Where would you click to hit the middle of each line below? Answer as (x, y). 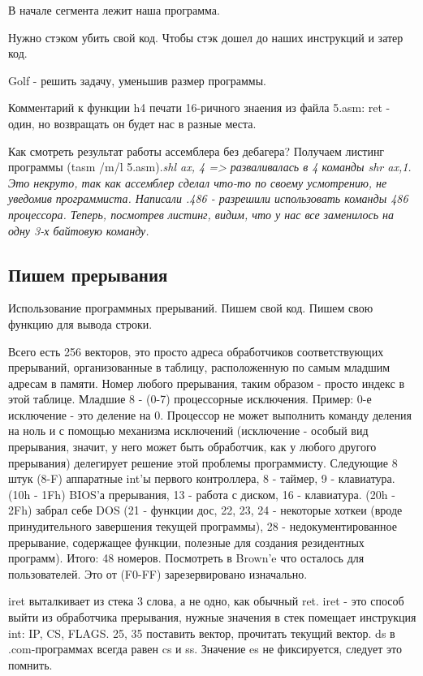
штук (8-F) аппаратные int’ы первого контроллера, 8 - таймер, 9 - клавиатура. (202, 478)
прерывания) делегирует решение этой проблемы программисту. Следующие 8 (203, 462)
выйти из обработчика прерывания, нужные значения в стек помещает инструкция (212, 617)
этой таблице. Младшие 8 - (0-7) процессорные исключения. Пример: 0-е (190, 399)
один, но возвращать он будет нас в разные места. (132, 123)
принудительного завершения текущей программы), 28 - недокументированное (203, 526)
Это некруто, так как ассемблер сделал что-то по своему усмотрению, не (198, 182)
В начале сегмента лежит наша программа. (114, 10)
